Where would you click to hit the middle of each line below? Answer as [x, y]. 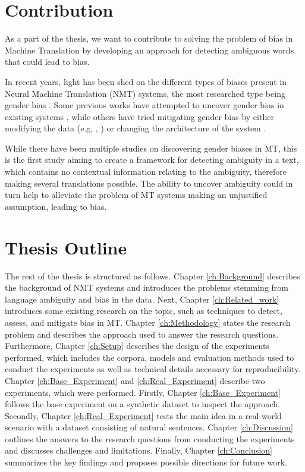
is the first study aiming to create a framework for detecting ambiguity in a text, [152, 160]
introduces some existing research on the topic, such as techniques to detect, [144, 311]
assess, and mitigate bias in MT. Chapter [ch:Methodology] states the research [148, 322]
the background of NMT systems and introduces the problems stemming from [147, 287]
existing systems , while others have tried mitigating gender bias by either [139, 116]
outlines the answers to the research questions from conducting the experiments [150, 438]
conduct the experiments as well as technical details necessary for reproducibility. [153, 369]
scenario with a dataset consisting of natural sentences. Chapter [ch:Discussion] [149, 427]
